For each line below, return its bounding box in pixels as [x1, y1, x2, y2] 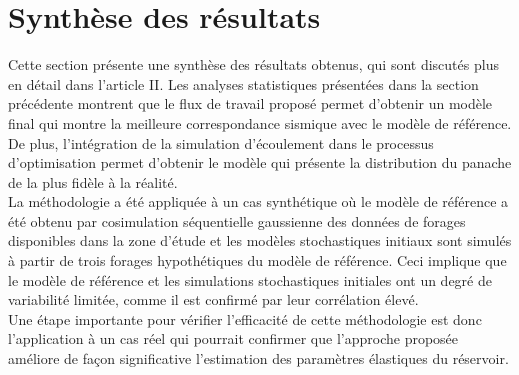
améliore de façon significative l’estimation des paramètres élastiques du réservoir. [8, 348, 509, 369]
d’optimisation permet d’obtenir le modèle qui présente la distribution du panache [8, 152, 512, 173]
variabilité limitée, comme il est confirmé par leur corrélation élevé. [8, 289, 419, 310]
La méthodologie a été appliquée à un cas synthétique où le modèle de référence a [8, 191, 509, 212]
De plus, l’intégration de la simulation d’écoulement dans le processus [8, 132, 434, 153]
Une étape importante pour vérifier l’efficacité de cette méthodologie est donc [8, 308, 482, 329]
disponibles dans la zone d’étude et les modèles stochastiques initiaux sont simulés [8, 230, 512, 251]
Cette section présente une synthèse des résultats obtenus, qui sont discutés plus [8, 54, 499, 75]
